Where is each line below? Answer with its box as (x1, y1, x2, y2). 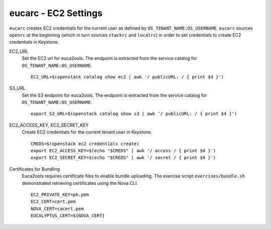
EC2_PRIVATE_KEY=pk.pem (31, 191, 89, 197)
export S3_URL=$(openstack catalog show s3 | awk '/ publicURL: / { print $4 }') (31, 111, 237, 117)
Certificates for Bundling (9, 166, 60, 172)
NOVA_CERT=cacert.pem (31, 206, 84, 211)
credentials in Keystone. (9, 39, 59, 45)
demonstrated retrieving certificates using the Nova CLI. (22, 180, 138, 186)
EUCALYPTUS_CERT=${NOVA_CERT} (31, 213, 105, 218)
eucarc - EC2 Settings (9, 8, 103, 19)
